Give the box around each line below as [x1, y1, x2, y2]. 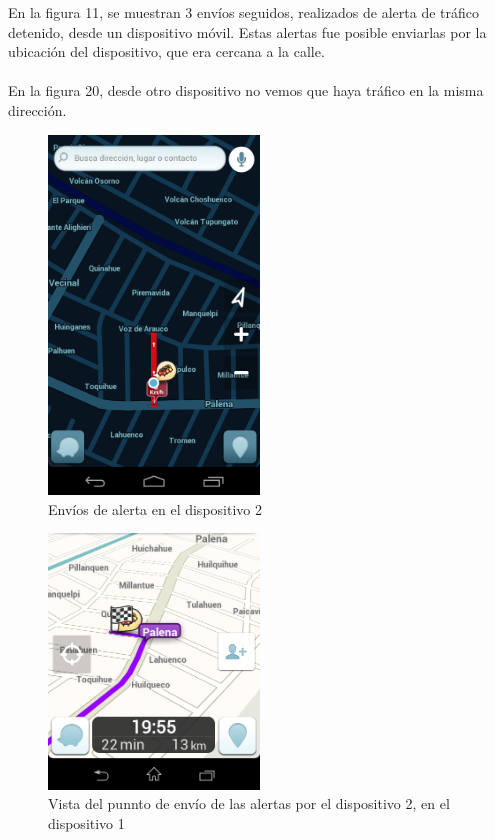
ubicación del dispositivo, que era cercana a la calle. [8, 41, 325, 62]
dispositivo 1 [48, 812, 125, 833]
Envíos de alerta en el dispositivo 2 [48, 498, 262, 519]
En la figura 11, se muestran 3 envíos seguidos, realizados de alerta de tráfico [8, 2, 479, 22]
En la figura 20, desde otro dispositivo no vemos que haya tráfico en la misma [8, 80, 484, 101]
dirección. [8, 99, 67, 120]
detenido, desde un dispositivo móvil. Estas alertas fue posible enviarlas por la [8, 21, 487, 42]
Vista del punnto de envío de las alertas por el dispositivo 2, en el [48, 793, 450, 814]
